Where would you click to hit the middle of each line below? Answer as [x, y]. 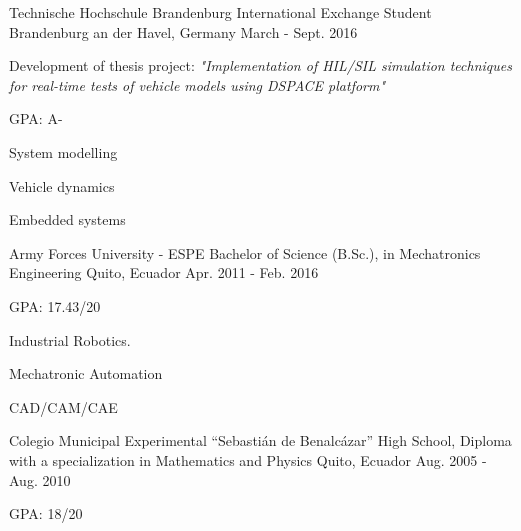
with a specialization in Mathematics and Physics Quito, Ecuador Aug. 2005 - [248, 459]
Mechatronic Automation [86, 373]
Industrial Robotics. [70, 339]
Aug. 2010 [40, 479]
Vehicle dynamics [62, 185]
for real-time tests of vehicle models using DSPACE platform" [197, 84]
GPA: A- [36, 118]
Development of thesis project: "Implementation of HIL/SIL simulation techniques [260, 65]
